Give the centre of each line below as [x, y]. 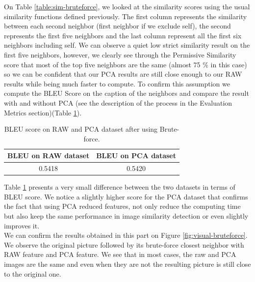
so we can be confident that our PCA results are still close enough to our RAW [123, 74]
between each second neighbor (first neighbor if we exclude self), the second [117, 26]
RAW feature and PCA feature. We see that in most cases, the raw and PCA [120, 254]
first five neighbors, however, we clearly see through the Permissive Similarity [120, 54]
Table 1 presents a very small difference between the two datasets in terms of [120, 187]
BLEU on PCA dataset [136, 155]
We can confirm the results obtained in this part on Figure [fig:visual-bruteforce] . [126, 235]
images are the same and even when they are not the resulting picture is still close [127, 264]
